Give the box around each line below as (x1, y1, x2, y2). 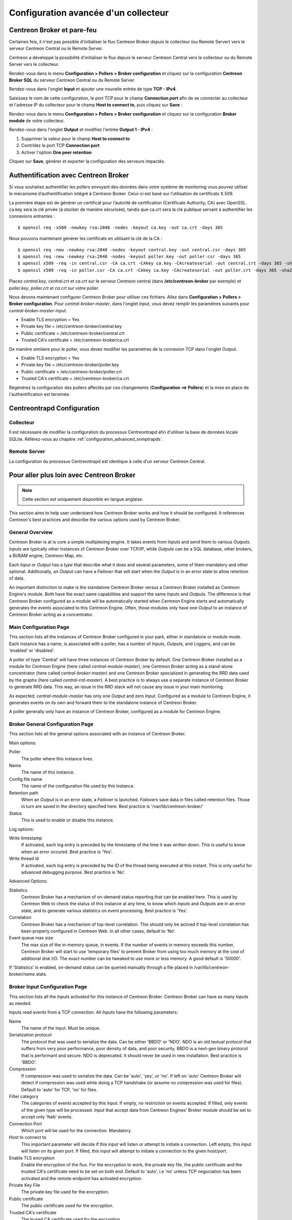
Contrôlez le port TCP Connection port (21, 142, 100, 148)
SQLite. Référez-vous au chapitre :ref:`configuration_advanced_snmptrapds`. (9, 436, 164, 442)
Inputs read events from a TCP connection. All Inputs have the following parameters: (9, 1009, 178, 1015)
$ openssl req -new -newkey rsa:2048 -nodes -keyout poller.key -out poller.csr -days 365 (18, 254, 241, 259)
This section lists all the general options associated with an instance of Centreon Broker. (9, 731, 186, 737)
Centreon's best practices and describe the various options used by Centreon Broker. (9, 517, 181, 523)
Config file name (9, 776, 42, 782)
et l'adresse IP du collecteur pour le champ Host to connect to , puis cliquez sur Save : (9, 102, 182, 108)
